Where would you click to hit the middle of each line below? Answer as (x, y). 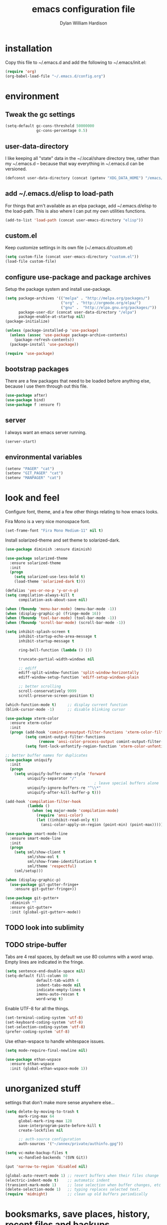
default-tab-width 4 (58, 980)
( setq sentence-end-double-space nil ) (45, 971)
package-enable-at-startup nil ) (52, 317)
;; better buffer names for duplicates (46, 755)
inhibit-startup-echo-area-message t (57, 636)
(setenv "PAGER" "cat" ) (30, 469)
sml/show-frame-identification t (62, 862)
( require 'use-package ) (30, 353)
